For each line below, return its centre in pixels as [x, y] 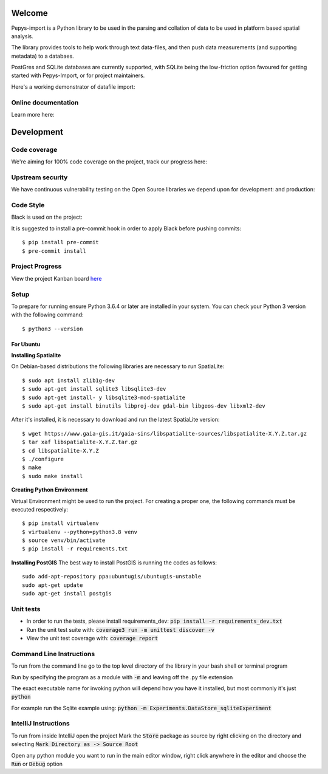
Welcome [29, 13]
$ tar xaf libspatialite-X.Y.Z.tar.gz [80, 442]
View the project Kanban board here [56, 278]
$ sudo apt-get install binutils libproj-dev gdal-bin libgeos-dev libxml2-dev [144, 406]
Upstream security [39, 177]
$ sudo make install [53, 476]
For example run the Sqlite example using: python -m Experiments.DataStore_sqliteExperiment [141, 708]
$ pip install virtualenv [61, 523]
